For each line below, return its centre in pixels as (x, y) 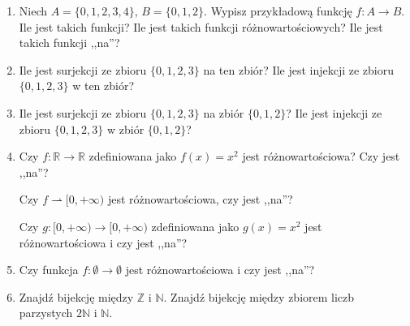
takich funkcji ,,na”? (69, 43)
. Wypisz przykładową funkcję (278, 11)
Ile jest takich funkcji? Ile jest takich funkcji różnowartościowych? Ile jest (201, 26)
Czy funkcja (49, 270)
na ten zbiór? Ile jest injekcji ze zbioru (299, 69)
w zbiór (125, 129)
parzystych (46, 313)
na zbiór (224, 112)
